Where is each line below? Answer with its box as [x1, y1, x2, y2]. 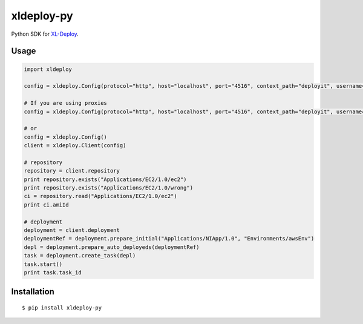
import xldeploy [24, 65, 73, 73]
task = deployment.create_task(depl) [24, 252, 136, 259]
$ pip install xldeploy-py [22, 304, 102, 311]
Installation [11, 286, 54, 297]
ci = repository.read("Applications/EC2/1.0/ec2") [24, 193, 178, 200]
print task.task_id [24, 269, 82, 276]
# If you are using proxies [24, 100, 107, 107]
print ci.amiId [24, 201, 69, 208]
